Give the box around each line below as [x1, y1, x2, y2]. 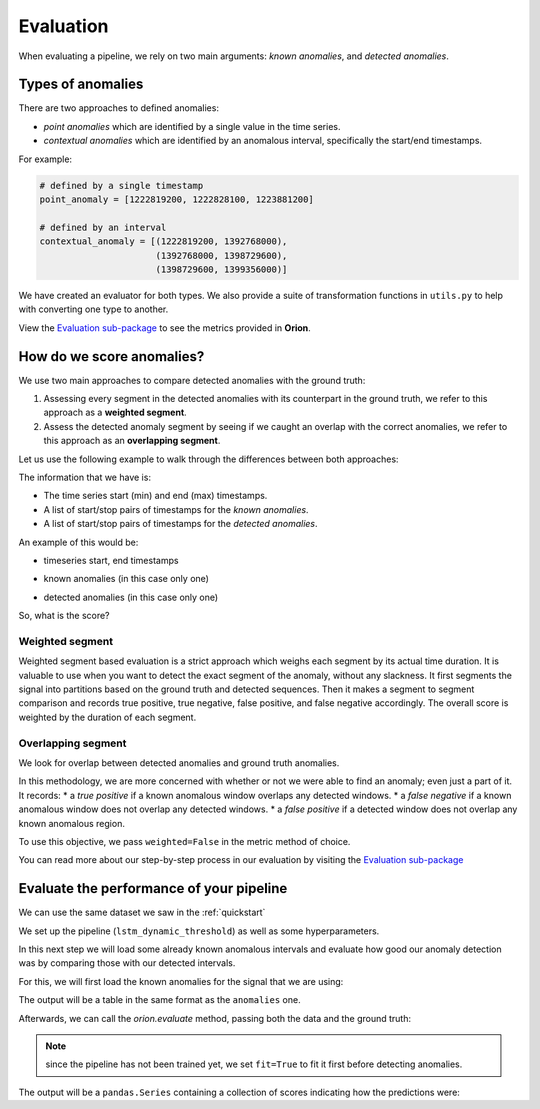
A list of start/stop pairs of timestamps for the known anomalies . [43, 503, 309, 515]
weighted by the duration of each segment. [18, 711, 197, 723]
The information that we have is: [18, 471, 152, 483]
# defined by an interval [39, 221, 167, 233]
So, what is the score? [18, 610, 110, 622]
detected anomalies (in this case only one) [43, 591, 219, 603]
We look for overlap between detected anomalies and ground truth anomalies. [18, 756, 340, 769]
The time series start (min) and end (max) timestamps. [43, 490, 268, 502]
